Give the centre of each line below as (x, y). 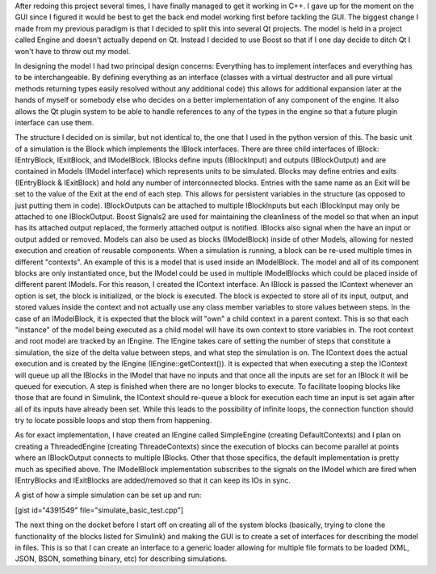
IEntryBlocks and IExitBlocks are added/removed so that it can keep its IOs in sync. (153, 480)
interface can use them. (55, 122)
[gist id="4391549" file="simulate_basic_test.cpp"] (99, 510)
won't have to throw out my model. (73, 51)
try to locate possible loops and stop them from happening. (113, 420)
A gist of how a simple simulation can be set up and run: (108, 495)
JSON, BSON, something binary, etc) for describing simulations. (121, 559)
